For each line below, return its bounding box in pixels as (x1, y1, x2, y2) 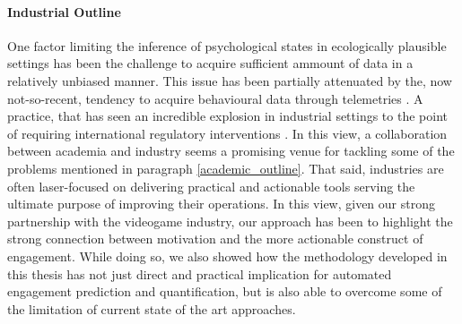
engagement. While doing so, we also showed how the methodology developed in (7, 246, 448, 265)
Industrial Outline (7, 2, 121, 21)
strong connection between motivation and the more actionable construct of (7, 229, 423, 248)
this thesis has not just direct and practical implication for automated (7, 264, 392, 283)
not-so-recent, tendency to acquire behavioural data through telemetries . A (7, 89, 423, 107)
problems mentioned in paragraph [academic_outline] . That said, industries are (7, 158, 444, 177)
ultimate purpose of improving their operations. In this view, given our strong (7, 194, 435, 213)
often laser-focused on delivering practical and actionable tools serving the (7, 176, 415, 195)
